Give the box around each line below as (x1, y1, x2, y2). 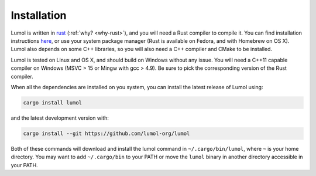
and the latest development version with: (11, 114, 109, 121)
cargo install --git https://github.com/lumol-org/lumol (23, 130, 190, 137)
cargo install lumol (23, 99, 82, 106)
